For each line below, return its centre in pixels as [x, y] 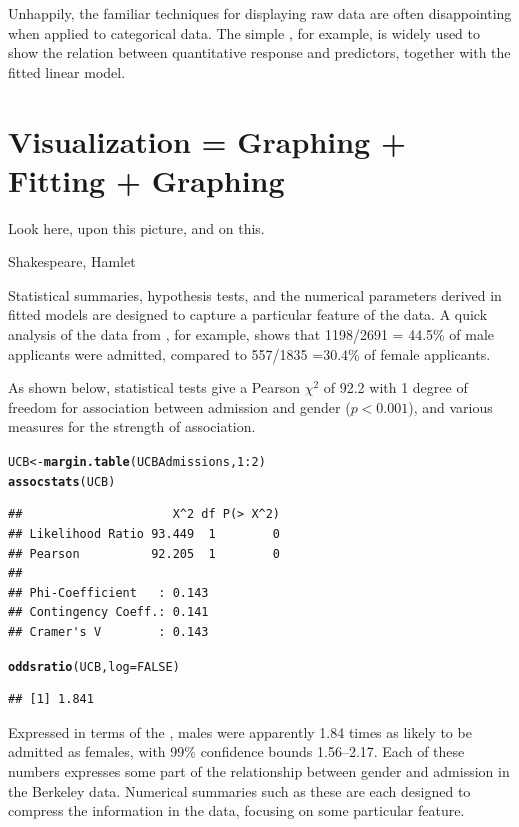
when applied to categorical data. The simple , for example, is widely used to [244, 32]
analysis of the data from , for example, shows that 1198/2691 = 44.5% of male [251, 334]
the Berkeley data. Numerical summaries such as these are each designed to [239, 790]
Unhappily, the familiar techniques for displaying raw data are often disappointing [260, 13]
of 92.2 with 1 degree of [395, 387]
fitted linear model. [67, 71]
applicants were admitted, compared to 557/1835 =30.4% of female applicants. [249, 353]
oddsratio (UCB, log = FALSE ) [94, 666]
